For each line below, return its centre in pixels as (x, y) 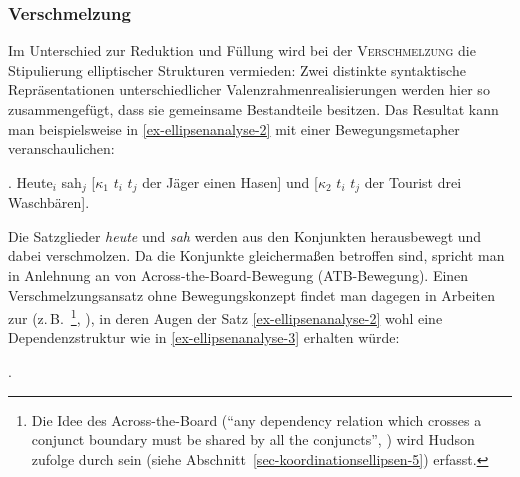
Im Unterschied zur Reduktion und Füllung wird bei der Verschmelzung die (242, 50)
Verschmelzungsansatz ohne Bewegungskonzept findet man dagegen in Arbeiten (252, 294)
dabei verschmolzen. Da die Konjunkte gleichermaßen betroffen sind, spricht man (256, 255)
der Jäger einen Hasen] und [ (230, 181)
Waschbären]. (49, 202)
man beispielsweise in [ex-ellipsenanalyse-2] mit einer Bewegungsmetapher (234, 128)
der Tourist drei (413, 181)
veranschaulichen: (61, 148)
